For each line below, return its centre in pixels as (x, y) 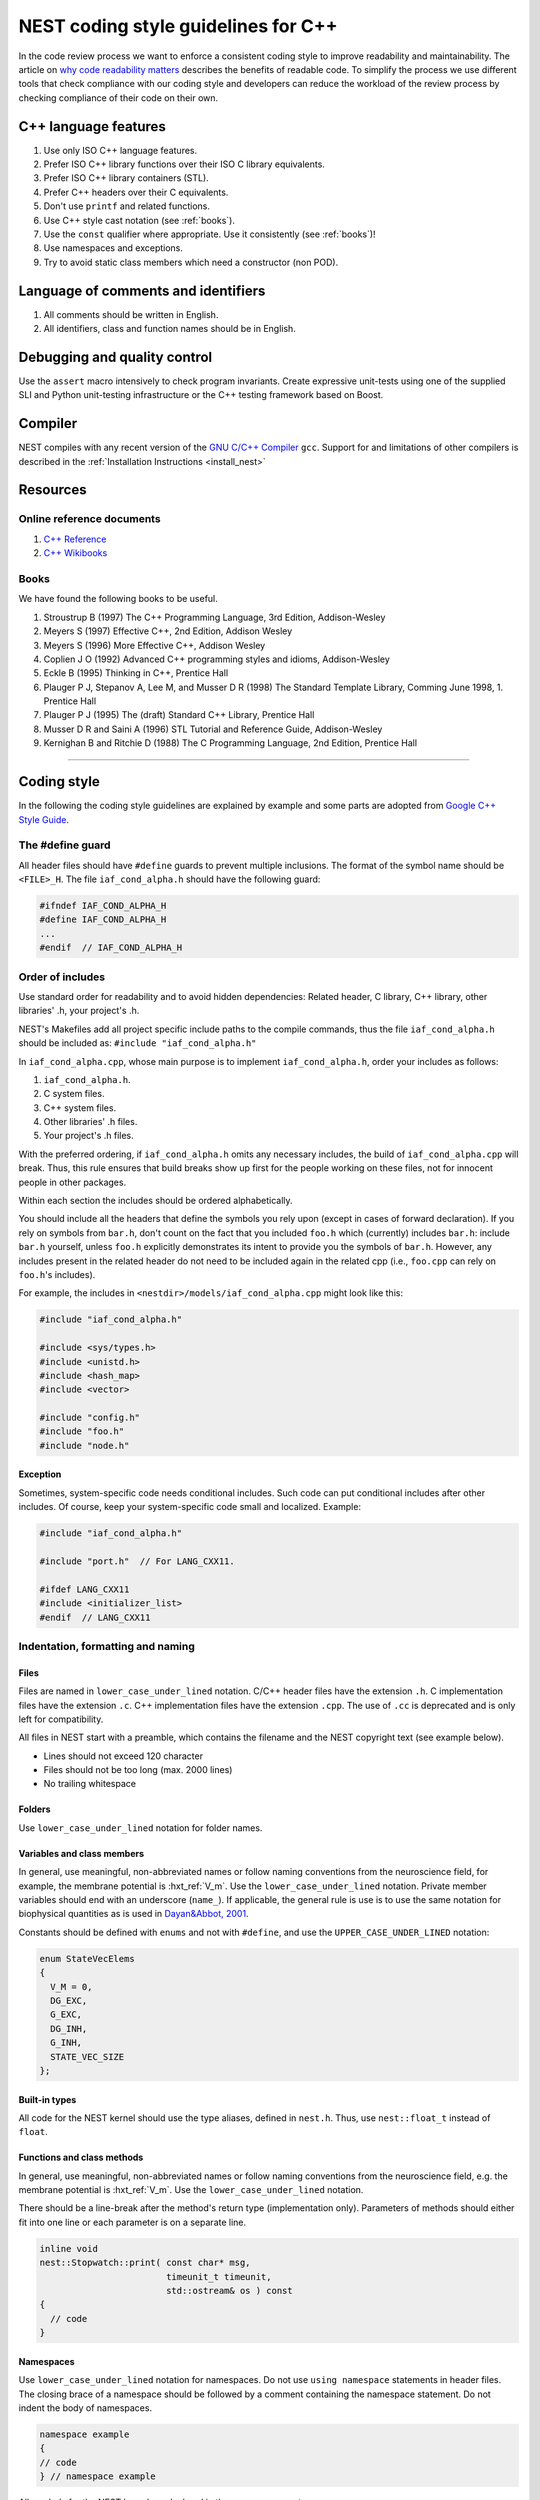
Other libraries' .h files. (90, 1122)
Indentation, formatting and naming (106, 1646)
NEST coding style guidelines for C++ (178, 26)
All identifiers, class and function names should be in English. (170, 329)
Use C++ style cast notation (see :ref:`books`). (139, 220)
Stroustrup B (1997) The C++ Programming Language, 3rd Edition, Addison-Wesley (214, 617)
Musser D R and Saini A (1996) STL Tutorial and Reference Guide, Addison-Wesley (213, 729)
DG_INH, (69, 2028)
